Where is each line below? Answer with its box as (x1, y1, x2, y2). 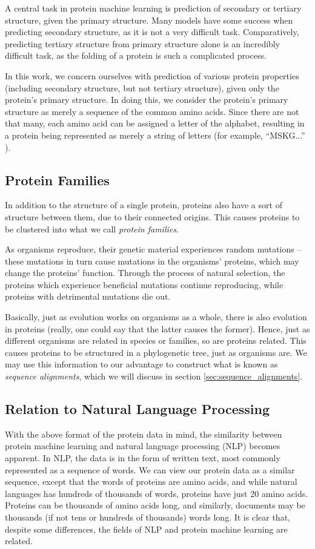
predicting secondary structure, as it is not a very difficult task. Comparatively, (5, 25, 299, 38)
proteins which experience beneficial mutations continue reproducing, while (5, 278, 283, 291)
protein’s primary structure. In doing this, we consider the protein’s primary (5, 93, 288, 106)
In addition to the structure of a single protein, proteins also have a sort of (5, 199, 282, 211)
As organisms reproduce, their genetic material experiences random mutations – (5, 243, 302, 255)
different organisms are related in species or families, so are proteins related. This (5, 334, 307, 347)
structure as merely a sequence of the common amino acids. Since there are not (5, 105, 299, 117)
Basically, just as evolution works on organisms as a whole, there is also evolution (5, 311, 307, 323)
